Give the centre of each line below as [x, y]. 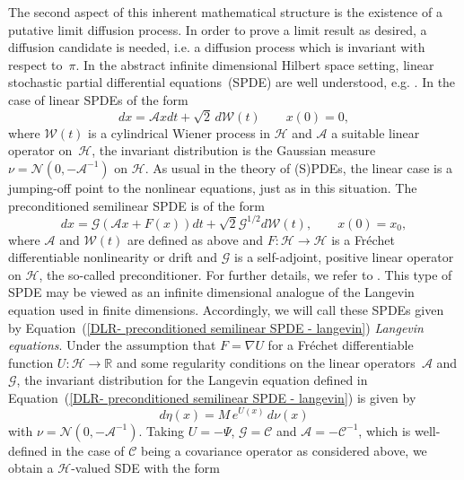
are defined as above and [195, 239]
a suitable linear [376, 132]
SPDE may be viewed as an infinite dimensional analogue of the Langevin [211, 292]
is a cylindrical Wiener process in [179, 132]
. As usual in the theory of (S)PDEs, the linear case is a [299, 167]
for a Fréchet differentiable [341, 345]
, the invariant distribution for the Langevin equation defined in [192, 380]
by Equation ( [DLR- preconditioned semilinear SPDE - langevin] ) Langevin [216, 327]
